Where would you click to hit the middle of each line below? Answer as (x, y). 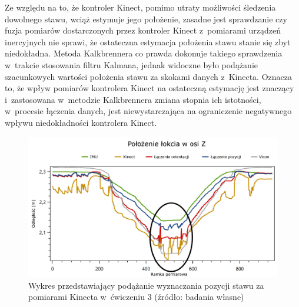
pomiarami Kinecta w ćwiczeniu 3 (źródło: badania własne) (136, 297)
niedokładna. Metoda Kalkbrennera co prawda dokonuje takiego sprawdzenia (144, 53)
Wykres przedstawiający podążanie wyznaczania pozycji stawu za (146, 285)
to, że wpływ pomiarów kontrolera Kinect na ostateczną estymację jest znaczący (149, 88)
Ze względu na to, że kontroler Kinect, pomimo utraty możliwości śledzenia (140, 7)
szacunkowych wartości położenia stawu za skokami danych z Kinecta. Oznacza (148, 76)
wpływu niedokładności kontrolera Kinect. (81, 122)
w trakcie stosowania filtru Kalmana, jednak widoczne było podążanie (132, 64)
